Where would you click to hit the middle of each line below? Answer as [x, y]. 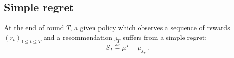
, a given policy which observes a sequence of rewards [150, 28]
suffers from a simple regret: [165, 37]
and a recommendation [78, 37]
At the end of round [34, 28]
